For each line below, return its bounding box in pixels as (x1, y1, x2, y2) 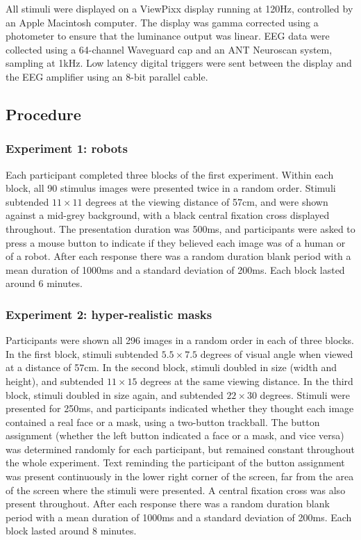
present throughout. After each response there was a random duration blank (6, 496, 330, 511)
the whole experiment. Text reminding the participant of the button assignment (6, 455, 345, 470)
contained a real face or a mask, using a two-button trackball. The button (6, 414, 320, 429)
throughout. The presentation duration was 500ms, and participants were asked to (6, 221, 355, 236)
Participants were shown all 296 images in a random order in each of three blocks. (6, 333, 354, 347)
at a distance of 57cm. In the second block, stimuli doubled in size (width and (6, 360, 337, 375)
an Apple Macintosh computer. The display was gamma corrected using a (6, 15, 319, 29)
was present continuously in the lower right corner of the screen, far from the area (6, 469, 354, 484)
